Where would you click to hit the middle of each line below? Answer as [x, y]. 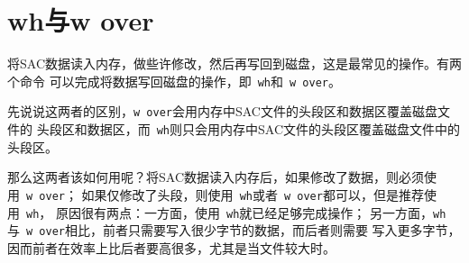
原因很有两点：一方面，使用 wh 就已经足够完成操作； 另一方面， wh [251, 212]
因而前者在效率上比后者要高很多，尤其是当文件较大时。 [171, 247]
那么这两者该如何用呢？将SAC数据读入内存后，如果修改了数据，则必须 [216, 177]
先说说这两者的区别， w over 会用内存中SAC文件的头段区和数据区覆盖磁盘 [222, 111]
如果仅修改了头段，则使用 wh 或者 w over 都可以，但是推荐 [253, 194]
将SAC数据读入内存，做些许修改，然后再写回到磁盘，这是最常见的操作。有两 [234, 63]
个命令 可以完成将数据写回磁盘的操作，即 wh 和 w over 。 [174, 81]
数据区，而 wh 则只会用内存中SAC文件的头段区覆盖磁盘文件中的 [273, 129]
